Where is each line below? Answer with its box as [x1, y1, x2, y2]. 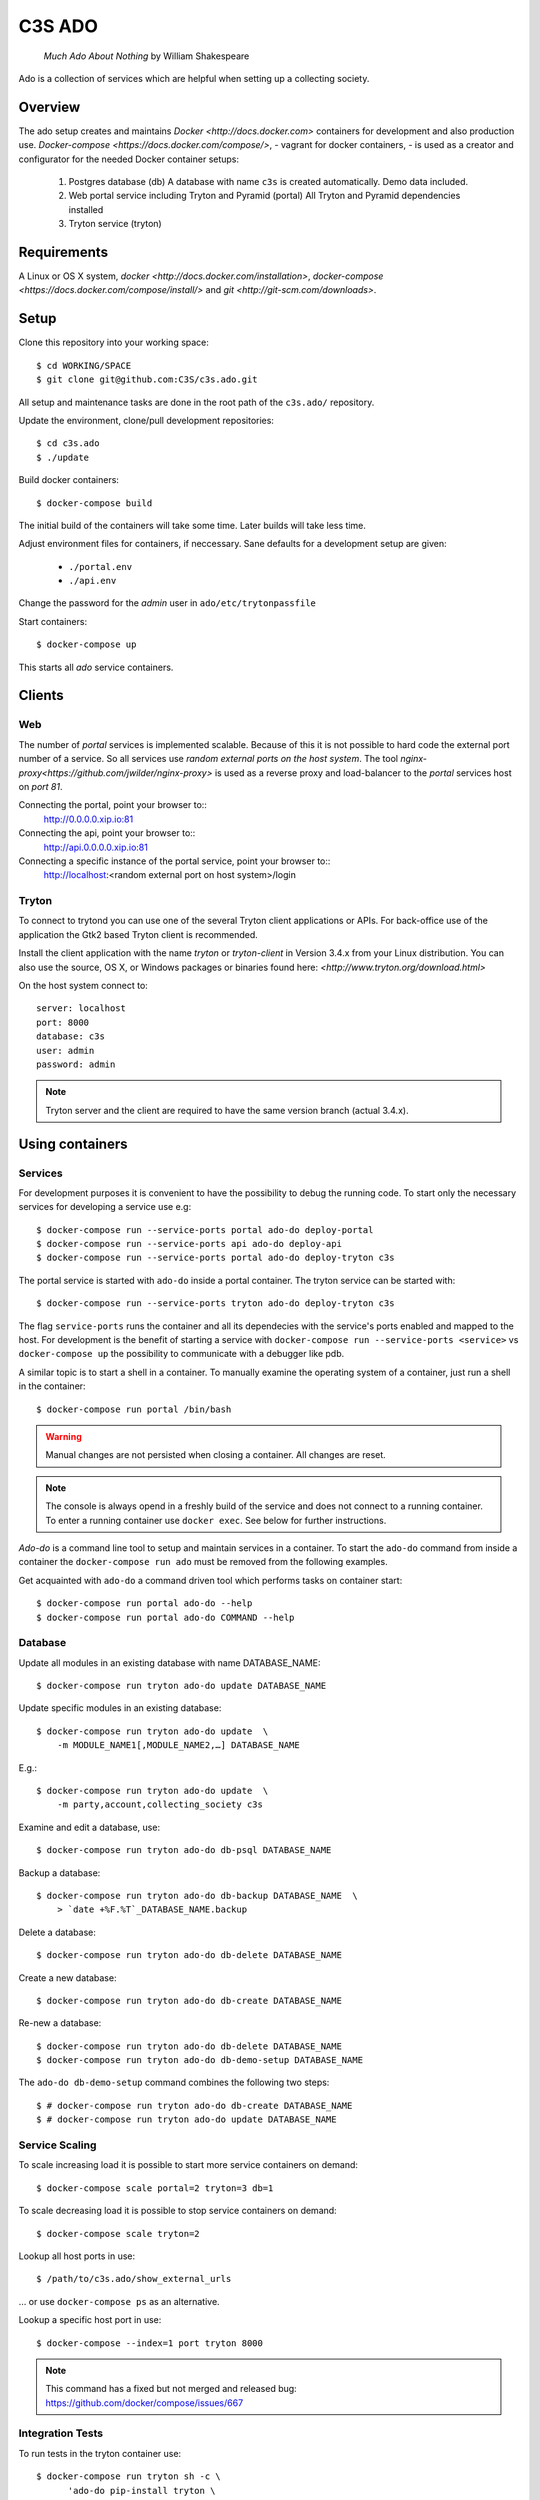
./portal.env [68, 561, 133, 572]
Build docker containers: [18, 474, 120, 486]
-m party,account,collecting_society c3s [56, 1799, 264, 1810]
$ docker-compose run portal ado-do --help [36, 1598, 253, 1609]
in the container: [18, 1380, 86, 1392]
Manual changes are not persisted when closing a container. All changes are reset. [45, 1449, 387, 1461]
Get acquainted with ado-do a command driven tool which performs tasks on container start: [18, 1574, 403, 1586]
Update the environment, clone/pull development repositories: [18, 414, 275, 426]
